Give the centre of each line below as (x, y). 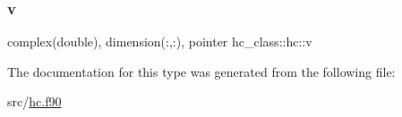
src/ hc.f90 (34, 101)
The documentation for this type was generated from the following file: (201, 71)
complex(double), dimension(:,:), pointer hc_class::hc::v (160, 42)
